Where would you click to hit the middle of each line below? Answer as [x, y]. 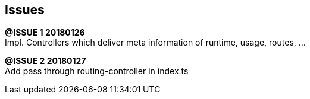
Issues [25, 10]
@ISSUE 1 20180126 [45, 33]
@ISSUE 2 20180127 [46, 61]
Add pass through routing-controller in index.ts [97, 71]
